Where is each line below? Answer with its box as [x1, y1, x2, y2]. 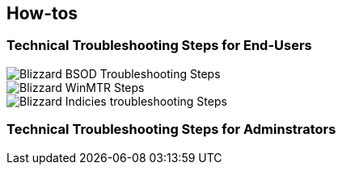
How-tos [6, 3, 78, 23]
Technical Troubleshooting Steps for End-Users [6, 37, 312, 54]
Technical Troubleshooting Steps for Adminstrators [6, 121, 336, 138]
